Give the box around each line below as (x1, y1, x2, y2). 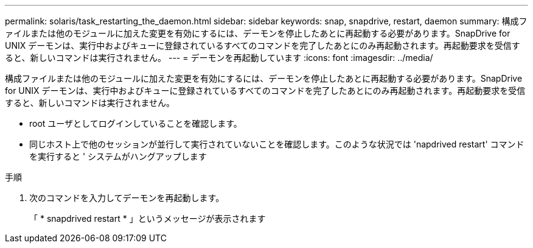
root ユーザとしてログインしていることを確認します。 (29, 118, 242, 129)
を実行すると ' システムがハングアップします (29, 151, 207, 161)
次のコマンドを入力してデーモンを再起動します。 (29, 193, 225, 203)
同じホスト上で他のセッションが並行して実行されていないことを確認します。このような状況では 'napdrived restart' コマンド (29, 139, 524, 149)
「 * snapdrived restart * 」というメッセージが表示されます (29, 213, 266, 224)
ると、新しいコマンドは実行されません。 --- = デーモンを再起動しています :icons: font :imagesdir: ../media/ (5, 52, 433, 63)
